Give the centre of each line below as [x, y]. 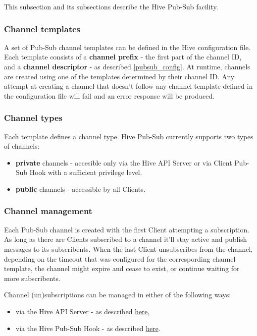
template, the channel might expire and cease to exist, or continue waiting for [122, 268]
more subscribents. [32, 278]
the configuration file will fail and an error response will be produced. [109, 95]
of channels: [22, 146]
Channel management [48, 211]
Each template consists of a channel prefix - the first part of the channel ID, [123, 57]
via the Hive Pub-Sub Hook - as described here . [88, 328]
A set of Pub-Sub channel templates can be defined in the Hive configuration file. [127, 47]
